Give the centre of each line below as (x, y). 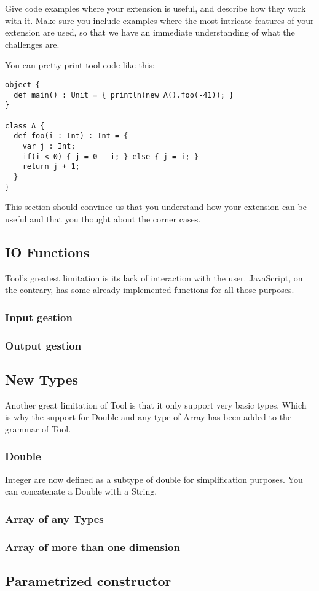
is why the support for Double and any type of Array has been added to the (148, 417)
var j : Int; (49, 146)
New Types (42, 379)
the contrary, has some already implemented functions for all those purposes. (150, 290)
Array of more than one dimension (93, 546)
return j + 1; (51, 167)
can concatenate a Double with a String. (81, 491)
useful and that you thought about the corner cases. (103, 218)
